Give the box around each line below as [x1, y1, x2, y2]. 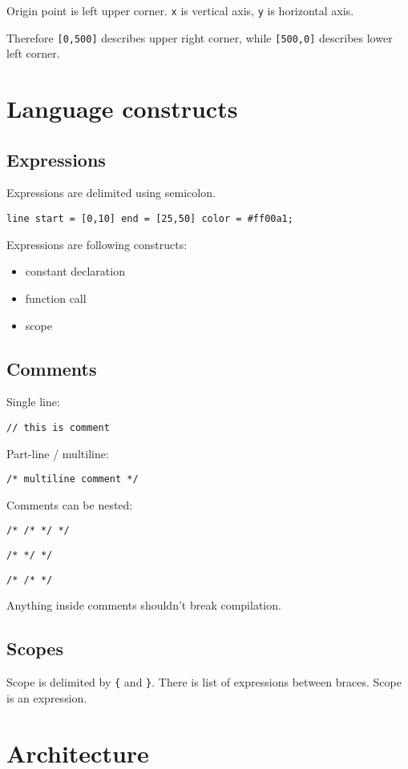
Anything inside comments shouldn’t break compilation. [6, 597, 281, 614]
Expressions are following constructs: [6, 236, 188, 252]
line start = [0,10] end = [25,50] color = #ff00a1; [6, 213, 293, 225]
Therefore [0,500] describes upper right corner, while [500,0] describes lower [6, 29, 393, 46]
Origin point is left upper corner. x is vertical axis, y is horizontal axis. [6, 2, 354, 18]
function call [25, 289, 87, 306]
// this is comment [6, 421, 110, 433]
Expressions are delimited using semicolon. [6, 184, 216, 201]
